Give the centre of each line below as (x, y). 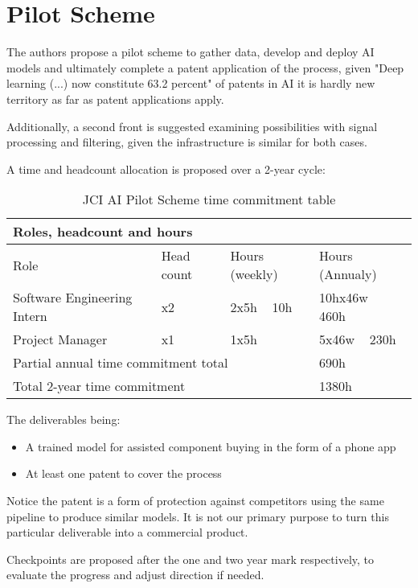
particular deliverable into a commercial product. (127, 532)
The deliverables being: (64, 419)
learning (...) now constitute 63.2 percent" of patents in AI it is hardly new (191, 83)
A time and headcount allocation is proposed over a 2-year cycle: (166, 169)
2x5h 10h (261, 306)
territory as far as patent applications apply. (115, 99)
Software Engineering (73, 298)
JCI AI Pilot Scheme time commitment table (209, 199)
